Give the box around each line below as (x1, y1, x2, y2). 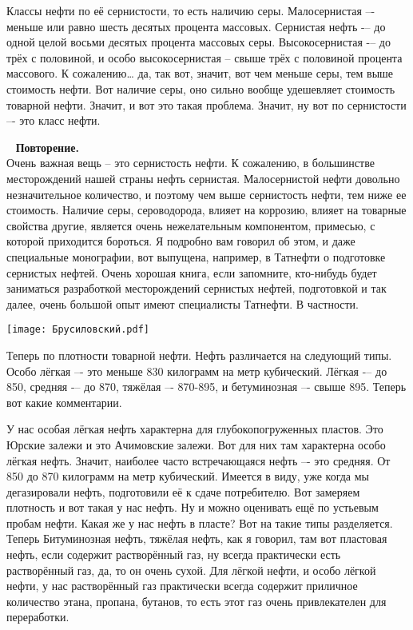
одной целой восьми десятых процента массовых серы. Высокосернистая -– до (6, 34, 391, 50)
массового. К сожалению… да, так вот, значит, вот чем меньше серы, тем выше (6, 65, 394, 82)
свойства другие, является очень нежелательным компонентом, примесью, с (6, 217, 375, 233)
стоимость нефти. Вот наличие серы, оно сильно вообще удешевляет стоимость (6, 80, 395, 97)
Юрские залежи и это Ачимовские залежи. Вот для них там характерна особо (6, 436, 386, 453)
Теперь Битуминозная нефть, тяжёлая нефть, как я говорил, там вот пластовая (6, 530, 387, 547)
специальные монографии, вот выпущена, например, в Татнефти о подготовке (6, 248, 386, 265)
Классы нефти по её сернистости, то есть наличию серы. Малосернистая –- (6, 2, 375, 18)
